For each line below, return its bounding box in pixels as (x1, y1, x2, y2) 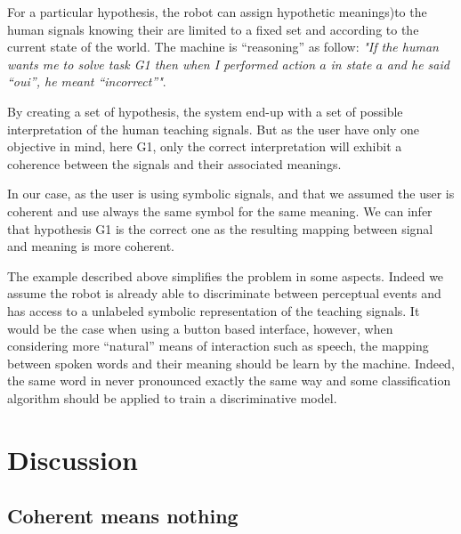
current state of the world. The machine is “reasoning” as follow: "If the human (7, 37, 439, 56)
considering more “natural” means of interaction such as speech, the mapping (7, 336, 429, 355)
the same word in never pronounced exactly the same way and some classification (7, 371, 451, 390)
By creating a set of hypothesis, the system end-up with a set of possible (7, 101, 403, 120)
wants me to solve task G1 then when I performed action (7, 54, 316, 73)
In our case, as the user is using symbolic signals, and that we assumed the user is (7, 184, 455, 203)
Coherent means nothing (7, 502, 239, 530)
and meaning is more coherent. (7, 237, 174, 255)
